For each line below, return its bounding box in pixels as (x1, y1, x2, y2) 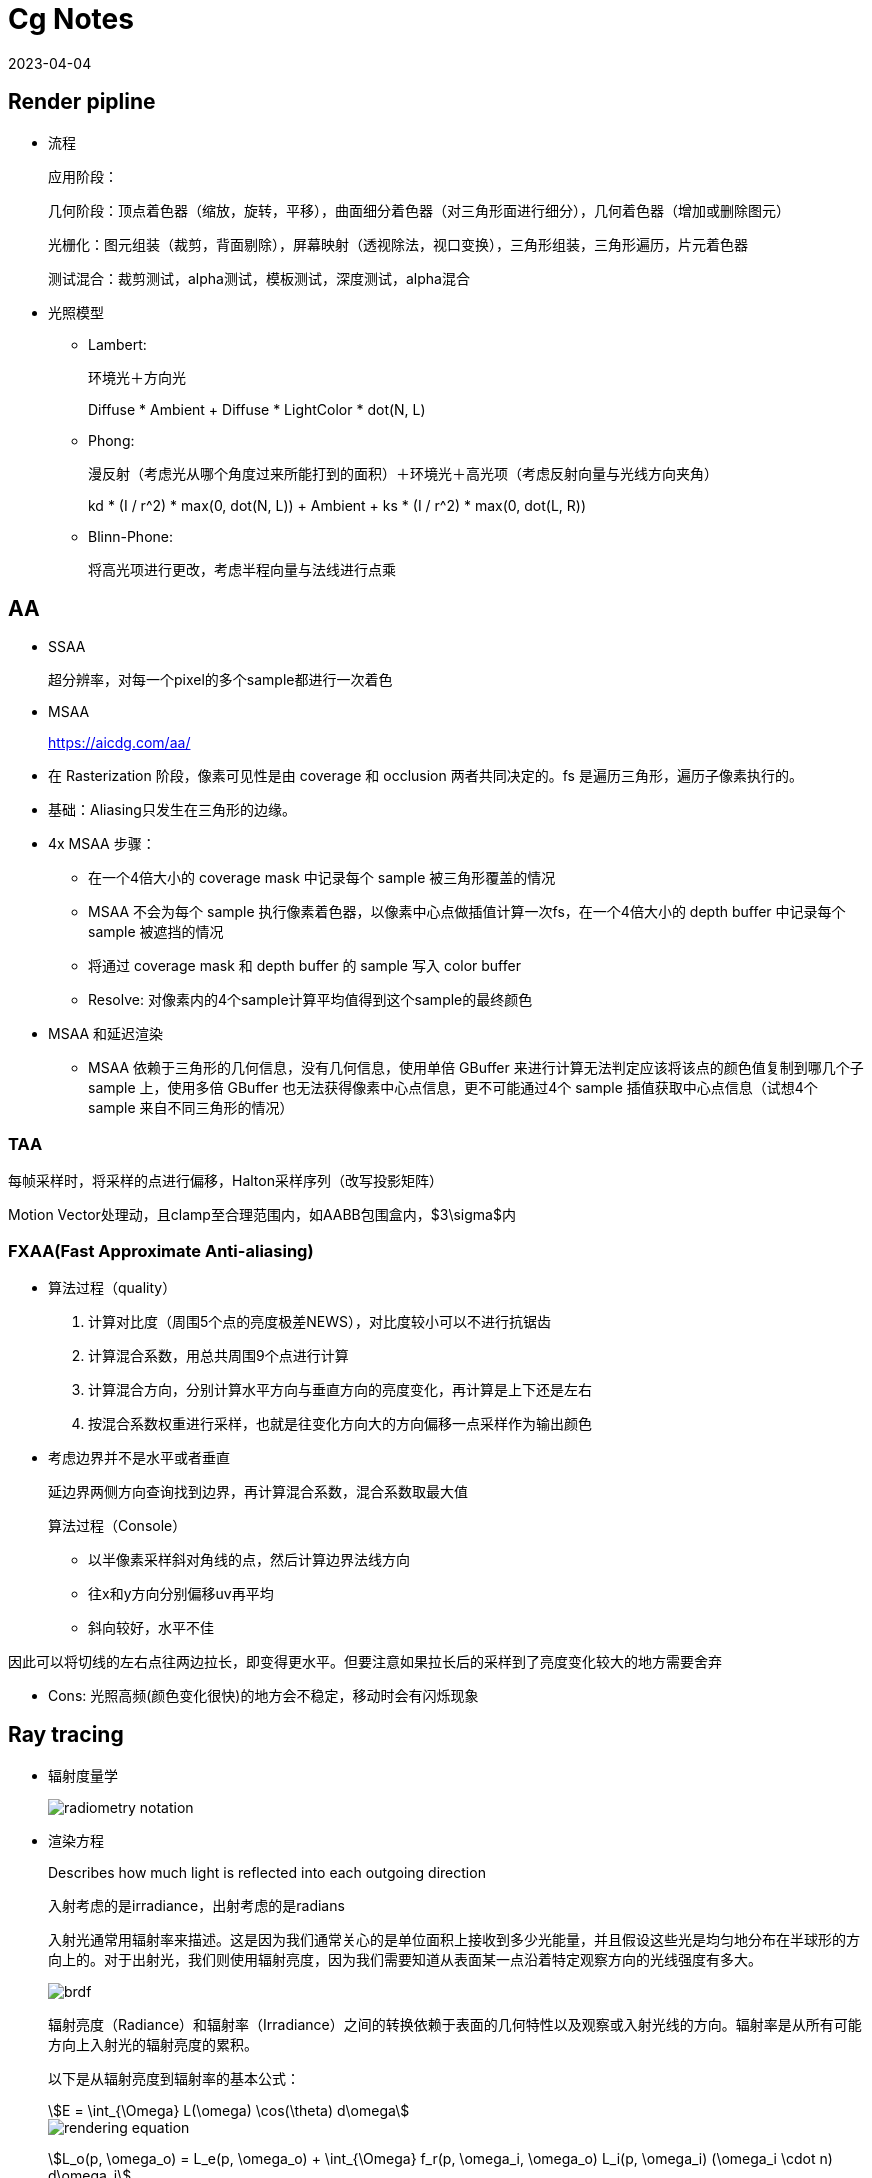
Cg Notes (8, 2, 134, 36)
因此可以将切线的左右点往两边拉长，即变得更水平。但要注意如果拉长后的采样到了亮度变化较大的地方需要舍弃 (8, 1652, 722, 1670)
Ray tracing (8, 1722, 124, 1748)
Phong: (88, 431, 135, 449)
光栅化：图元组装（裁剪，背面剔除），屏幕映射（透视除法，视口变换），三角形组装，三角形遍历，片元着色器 (48, 235, 748, 253)
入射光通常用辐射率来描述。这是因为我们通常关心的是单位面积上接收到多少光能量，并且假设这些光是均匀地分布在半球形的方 (48, 1930, 860, 1948)
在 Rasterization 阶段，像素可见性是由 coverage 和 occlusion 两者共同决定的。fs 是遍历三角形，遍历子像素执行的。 (48, 767, 803, 785)
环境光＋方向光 (88, 368, 186, 386)
